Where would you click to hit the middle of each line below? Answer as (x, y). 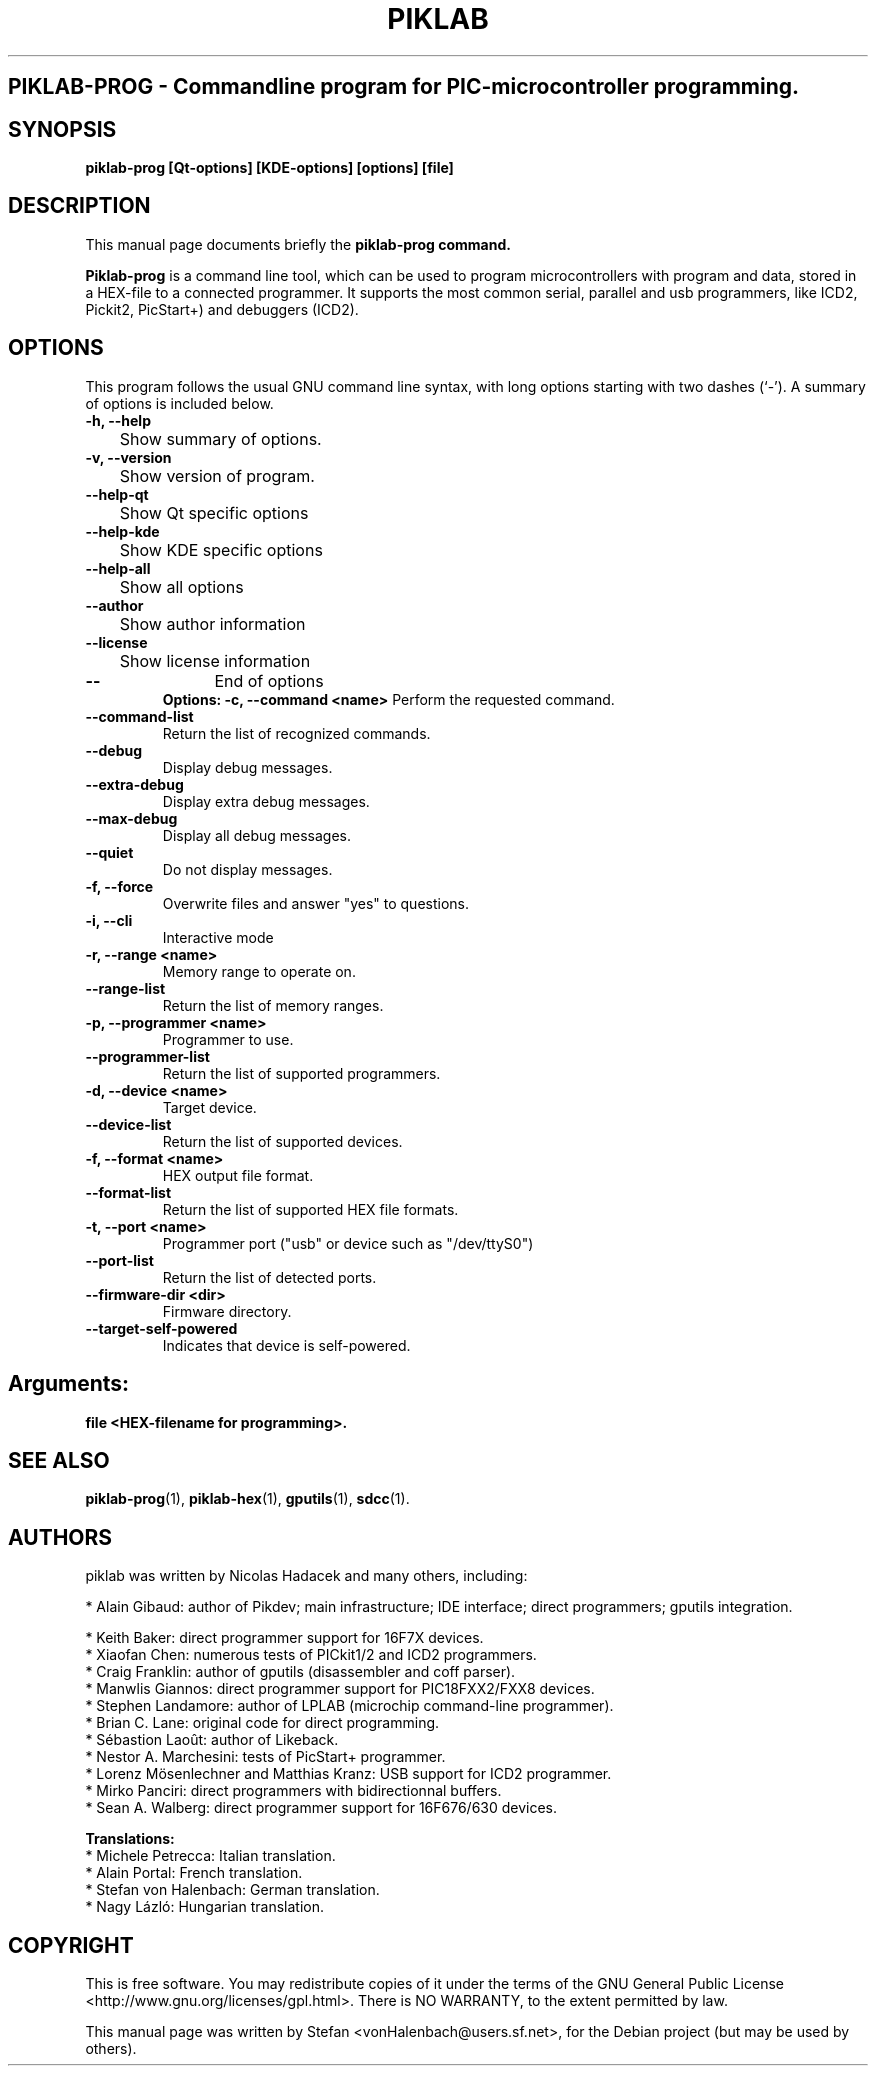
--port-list (119, 1260)
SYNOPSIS (62, 129)
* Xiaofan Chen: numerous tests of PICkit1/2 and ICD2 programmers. (311, 1655)
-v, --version (128, 457)
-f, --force (119, 886)
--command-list (139, 716)
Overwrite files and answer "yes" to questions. (315, 903)
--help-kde (122, 531)
